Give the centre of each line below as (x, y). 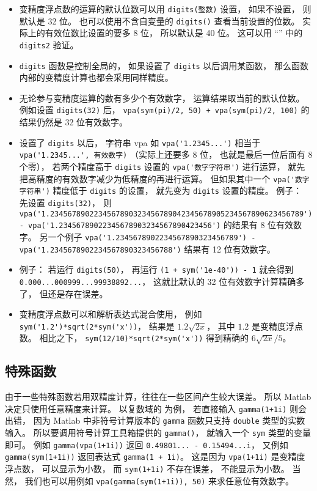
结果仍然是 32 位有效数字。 (74, 122)
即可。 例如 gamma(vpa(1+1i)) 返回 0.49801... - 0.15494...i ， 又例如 (147, 444)
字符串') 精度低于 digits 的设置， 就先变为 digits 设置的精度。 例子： (161, 190)
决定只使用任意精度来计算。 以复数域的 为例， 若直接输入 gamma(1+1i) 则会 (156, 408)
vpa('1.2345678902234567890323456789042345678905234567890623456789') (166, 214)
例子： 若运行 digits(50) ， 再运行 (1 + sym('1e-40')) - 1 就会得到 (156, 269)
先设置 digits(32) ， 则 (65, 202)
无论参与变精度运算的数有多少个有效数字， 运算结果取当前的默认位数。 (162, 98)
